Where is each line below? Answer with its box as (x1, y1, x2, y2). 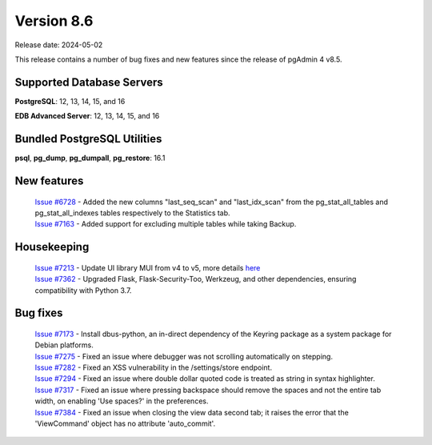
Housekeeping (14, 240, 90, 254)
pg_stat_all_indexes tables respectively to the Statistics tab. (34, 208, 231, 218)
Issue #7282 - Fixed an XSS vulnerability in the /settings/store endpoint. (34, 363, 272, 372)
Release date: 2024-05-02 (14, 40, 103, 50)
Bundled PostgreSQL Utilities (14, 132, 162, 146)
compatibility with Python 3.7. (34, 285, 132, 295)
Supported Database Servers (14, 75, 163, 89)
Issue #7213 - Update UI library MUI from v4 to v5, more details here (34, 263, 261, 272)
